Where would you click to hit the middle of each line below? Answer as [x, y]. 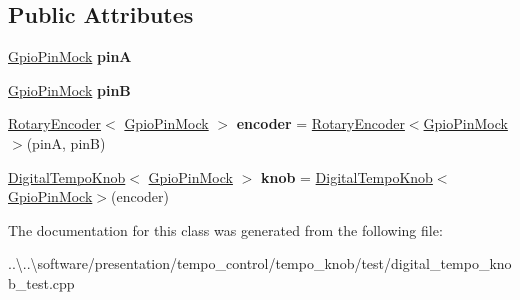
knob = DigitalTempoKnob [346, 176]
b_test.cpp [41, 282]
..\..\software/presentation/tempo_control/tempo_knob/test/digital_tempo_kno [260, 263]
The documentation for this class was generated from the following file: [225, 229]
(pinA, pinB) [66, 142]
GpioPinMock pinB [69, 89]
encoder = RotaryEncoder [320, 123]
